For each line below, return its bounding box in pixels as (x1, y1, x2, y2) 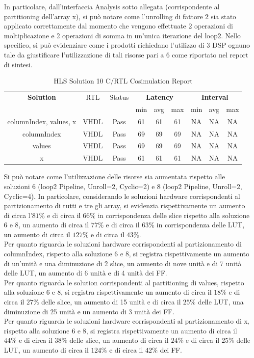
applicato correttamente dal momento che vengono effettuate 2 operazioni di (4, 21, 233, 31)
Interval (201, 92, 229, 102)
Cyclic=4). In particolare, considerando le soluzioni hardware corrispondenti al (4, 191, 240, 201)
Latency (146, 92, 174, 102)
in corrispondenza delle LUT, (156, 220, 245, 230)
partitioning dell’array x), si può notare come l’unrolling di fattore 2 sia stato (4, 11, 236, 21)
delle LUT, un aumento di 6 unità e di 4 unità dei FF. (4, 268, 167, 278)
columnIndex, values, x (7, 116, 76, 126)
